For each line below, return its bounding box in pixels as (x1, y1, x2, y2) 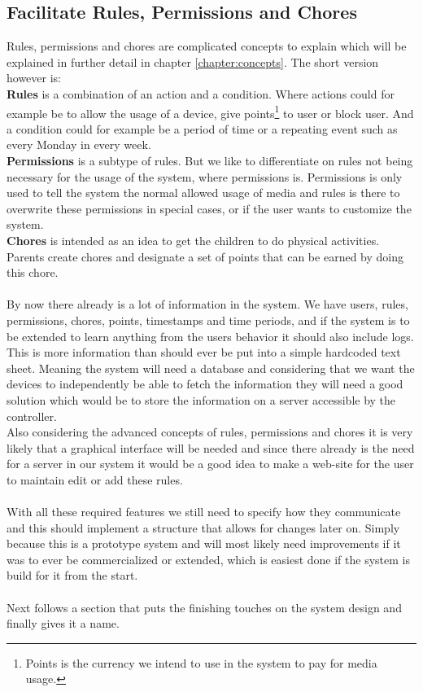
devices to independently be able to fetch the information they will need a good (7, 375, 403, 392)
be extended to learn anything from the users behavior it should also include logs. (7, 327, 414, 344)
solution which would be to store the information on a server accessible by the (7, 391, 396, 408)
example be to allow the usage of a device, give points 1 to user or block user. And (7, 102, 414, 121)
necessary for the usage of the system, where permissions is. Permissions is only (7, 168, 403, 185)
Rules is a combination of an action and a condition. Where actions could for (7, 85, 395, 102)
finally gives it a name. (7, 615, 120, 632)
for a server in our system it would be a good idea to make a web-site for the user (7, 455, 414, 472)
